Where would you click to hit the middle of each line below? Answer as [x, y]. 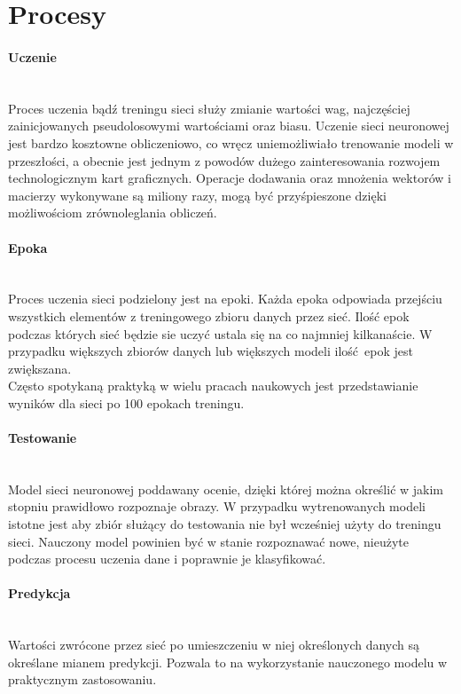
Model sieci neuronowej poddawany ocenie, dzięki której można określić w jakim [226, 489]
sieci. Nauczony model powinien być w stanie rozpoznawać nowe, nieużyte [209, 541]
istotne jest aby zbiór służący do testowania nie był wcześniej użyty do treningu [225, 524]
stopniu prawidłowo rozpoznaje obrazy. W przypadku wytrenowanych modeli [217, 506]
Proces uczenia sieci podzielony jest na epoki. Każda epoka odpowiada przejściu [225, 299]
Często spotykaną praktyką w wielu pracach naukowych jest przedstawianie [213, 386]
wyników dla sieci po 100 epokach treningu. [126, 402]
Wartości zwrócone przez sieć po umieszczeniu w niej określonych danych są [214, 645]
